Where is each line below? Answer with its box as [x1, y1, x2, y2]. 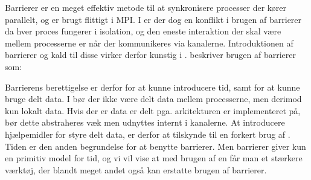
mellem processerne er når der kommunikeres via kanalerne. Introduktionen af [5, 36, 293, 49]
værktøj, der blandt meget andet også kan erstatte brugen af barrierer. [5, 163, 267, 176]
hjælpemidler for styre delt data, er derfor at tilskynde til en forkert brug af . [5, 127, 290, 140]
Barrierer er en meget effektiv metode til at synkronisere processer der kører [5, 1, 287, 13]
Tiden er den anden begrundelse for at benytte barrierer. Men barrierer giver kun [5, 140, 306, 152]
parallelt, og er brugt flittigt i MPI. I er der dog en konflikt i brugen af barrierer [5, 13, 302, 25]
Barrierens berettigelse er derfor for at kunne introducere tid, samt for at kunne [5, 80, 300, 93]
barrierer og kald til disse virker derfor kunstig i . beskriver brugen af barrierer [5, 48, 297, 61]
